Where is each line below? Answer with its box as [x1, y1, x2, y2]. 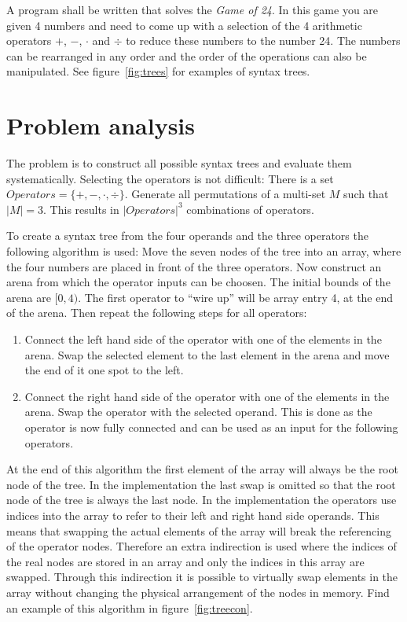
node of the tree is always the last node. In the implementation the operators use [6, 491, 397, 508]
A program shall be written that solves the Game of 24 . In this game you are [6, 2, 379, 17]
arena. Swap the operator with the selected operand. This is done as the [24, 403, 372, 420]
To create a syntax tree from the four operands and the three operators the [6, 227, 368, 244]
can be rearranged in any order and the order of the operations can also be [6, 47, 367, 64]
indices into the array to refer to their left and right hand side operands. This [6, 506, 379, 523]
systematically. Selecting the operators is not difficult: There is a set [6, 170, 334, 186]
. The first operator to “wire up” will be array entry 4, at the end [78, 289, 394, 305]
